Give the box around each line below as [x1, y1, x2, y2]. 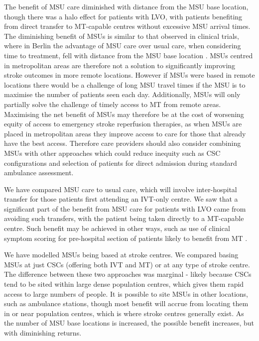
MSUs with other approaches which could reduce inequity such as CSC [4, 147, 221, 158]
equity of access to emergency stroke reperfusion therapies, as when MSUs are [4, 118, 242, 129]
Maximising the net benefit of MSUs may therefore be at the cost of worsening [4, 109, 244, 119]
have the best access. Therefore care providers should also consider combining [4, 138, 241, 148]
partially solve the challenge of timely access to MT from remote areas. [4, 99, 221, 109]
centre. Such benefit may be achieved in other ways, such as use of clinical [4, 223, 230, 233]
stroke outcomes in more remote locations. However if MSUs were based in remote [4, 70, 255, 80]
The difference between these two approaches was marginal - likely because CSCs [4, 269, 252, 279]
